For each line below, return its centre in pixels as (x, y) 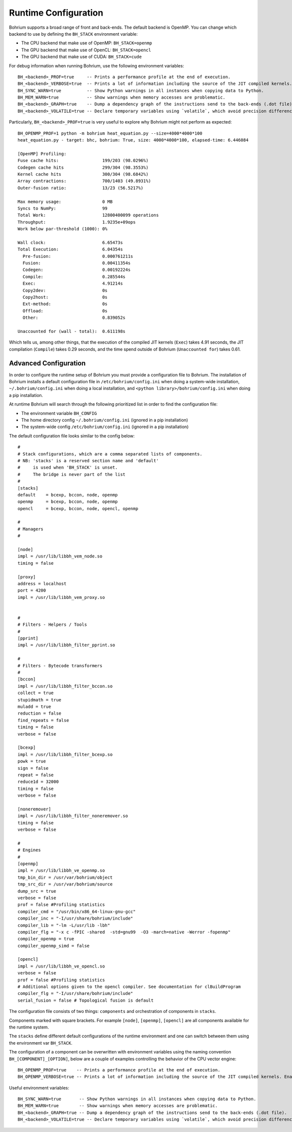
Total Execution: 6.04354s (70, 249)
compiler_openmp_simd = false (54, 946)
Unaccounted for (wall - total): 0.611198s (72, 331)
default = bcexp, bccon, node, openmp (68, 495)
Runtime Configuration (56, 13)
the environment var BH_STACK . (41, 1043)
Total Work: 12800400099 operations (88, 215)
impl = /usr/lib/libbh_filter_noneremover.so (73, 816)
